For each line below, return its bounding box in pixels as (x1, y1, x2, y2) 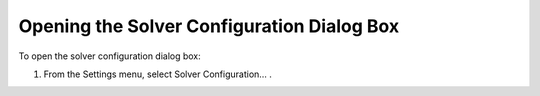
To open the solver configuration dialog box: (18, 50, 202, 62)
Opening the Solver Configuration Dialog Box (18, 15, 400, 37)
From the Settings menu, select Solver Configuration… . (43, 68, 272, 80)
